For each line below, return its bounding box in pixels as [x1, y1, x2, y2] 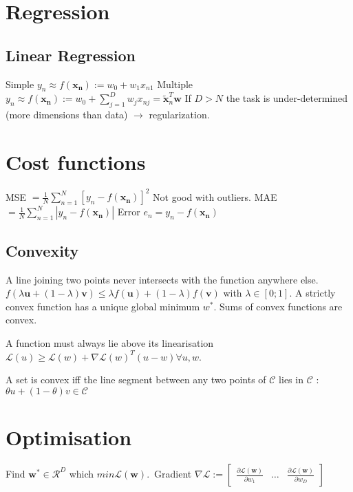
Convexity [6, 239, 79, 261]
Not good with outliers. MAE [153, 189, 277, 204]
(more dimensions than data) [6, 107, 128, 122]
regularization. [149, 107, 210, 122]
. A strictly [289, 286, 336, 300]
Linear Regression [6, 44, 136, 65]
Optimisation [6, 423, 132, 451]
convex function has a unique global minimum [6, 299, 200, 313]
